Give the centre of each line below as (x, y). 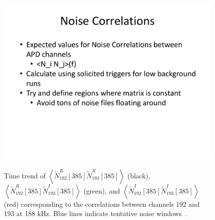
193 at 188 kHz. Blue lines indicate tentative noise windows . (96, 213)
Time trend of (25, 175)
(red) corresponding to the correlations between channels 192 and (102, 204)
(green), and (102, 190)
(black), (139, 175)
